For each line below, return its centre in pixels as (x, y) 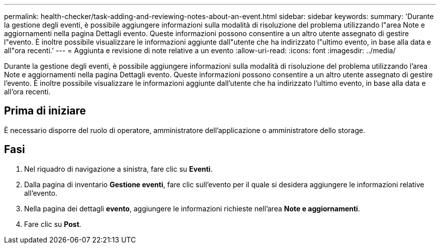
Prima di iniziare (45, 111)
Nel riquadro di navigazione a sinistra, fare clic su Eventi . (119, 169)
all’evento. (41, 193)
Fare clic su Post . (53, 224)
